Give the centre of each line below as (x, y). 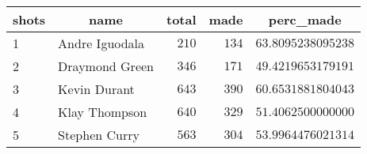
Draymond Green (106, 66)
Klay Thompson (103, 112)
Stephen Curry (99, 135)
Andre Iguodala (101, 43)
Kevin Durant (96, 89)
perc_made (305, 19)
